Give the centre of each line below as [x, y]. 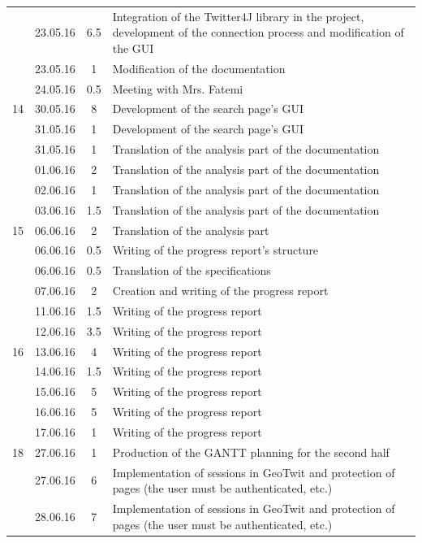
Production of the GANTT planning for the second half [251, 452]
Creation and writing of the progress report [220, 291]
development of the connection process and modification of [258, 32]
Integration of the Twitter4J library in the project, [238, 16]
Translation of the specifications [192, 270]
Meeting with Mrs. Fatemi [178, 88]
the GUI [133, 48]
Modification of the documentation [199, 68]
